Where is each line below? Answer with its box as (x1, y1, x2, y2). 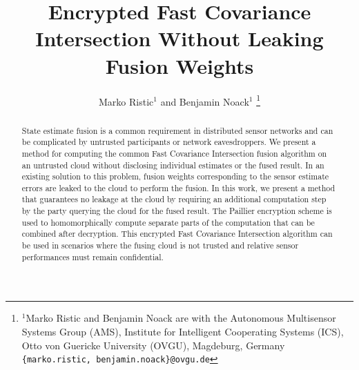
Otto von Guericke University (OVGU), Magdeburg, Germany (21, 338, 285, 352)
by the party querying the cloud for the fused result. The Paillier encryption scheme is (21, 205, 332, 217)
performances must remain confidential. (21, 251, 164, 262)
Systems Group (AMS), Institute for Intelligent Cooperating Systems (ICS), (21, 324, 344, 339)
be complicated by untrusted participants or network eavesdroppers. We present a (21, 136, 316, 148)
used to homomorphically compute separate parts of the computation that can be (21, 216, 315, 228)
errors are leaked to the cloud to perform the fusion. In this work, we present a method (21, 182, 336, 193)
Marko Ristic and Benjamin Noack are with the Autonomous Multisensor (26, 311, 336, 325)
